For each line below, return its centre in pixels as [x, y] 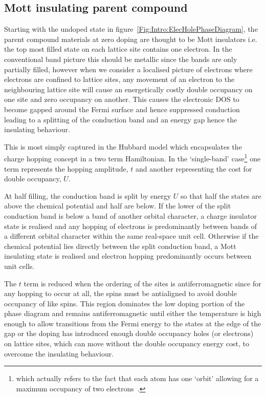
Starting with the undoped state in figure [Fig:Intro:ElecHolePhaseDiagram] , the [131, 29]
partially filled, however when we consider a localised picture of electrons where [128, 69]
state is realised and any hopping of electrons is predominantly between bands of [131, 226]
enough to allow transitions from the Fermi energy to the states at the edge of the [133, 323]
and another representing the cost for [194, 168]
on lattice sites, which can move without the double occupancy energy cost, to [127, 343]
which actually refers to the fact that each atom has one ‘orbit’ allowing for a [137, 378]
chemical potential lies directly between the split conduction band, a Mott [120, 246]
